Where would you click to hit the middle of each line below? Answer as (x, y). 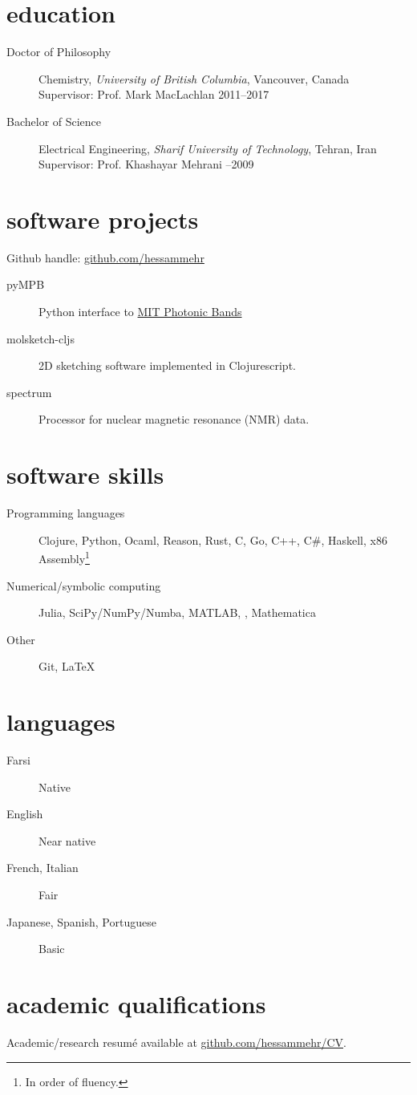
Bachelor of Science (54, 121)
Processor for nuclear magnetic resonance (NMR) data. (174, 419)
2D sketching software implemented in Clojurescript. (167, 365)
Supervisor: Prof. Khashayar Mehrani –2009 (146, 164)
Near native (67, 840)
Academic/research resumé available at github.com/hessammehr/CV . (176, 1042)
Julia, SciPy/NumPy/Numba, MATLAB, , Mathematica (177, 612)
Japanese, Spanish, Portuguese (81, 921)
